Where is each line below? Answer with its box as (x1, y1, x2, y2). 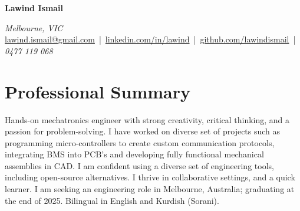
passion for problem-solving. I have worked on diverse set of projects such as (5, 125, 281, 137)
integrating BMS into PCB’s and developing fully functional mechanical (5, 148, 264, 160)
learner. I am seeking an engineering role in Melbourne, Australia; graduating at (5, 183, 295, 195)
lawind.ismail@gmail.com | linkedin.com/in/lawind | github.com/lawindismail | (5, 33, 296, 45)
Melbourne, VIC (5, 21, 63, 34)
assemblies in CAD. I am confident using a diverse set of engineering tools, (5, 159, 274, 172)
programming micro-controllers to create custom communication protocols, (5, 136, 275, 149)
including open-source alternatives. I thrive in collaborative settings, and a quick (5, 171, 295, 183)
